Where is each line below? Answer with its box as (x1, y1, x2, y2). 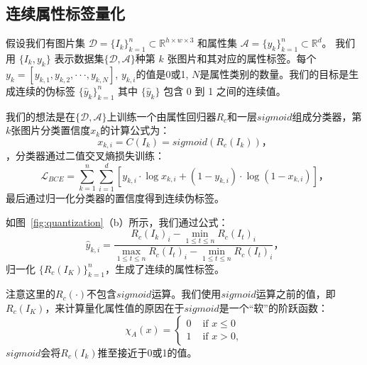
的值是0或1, (136, 66, 189, 81)
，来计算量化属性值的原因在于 (45, 301, 185, 315)
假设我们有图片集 (6, 35, 85, 50)
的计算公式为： (100, 123, 170, 137)
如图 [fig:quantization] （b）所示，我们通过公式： (6, 214, 229, 229)
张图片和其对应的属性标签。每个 (167, 51, 317, 65)
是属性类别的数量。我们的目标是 (199, 66, 349, 81)
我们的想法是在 (6, 108, 75, 123)
